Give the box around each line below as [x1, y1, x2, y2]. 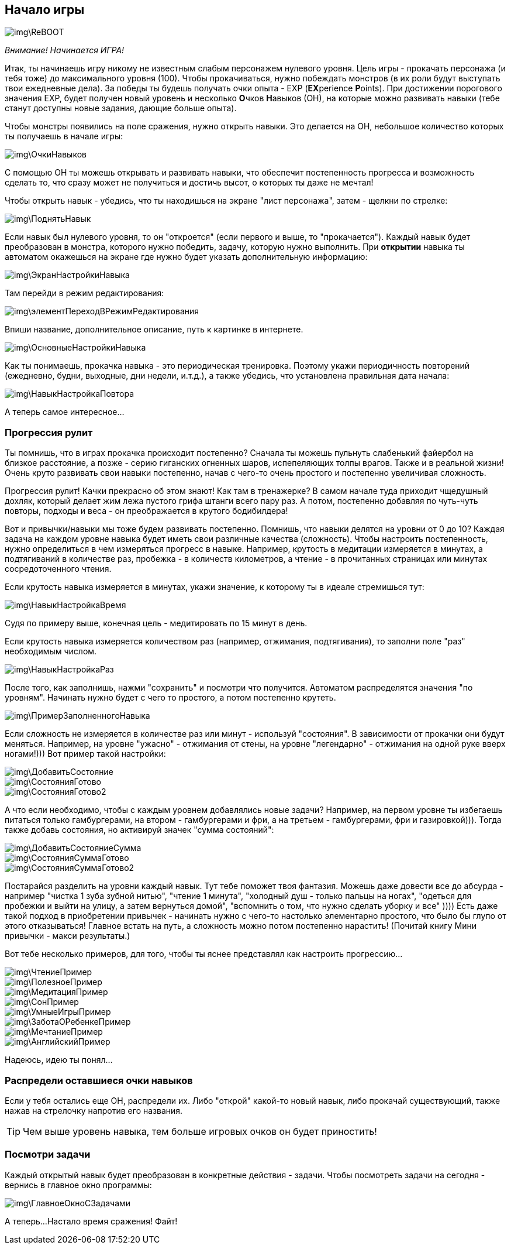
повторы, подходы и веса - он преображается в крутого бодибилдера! [5, 506, 288, 516]
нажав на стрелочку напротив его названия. [5, 1105, 183, 1116]
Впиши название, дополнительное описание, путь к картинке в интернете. [5, 324, 303, 335]
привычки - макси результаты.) [5, 931, 130, 941]
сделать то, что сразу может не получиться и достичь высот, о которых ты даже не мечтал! [5, 177, 374, 188]
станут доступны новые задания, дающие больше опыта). [5, 103, 237, 114]
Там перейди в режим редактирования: [5, 288, 164, 298]
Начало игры [5, 2, 85, 17]
